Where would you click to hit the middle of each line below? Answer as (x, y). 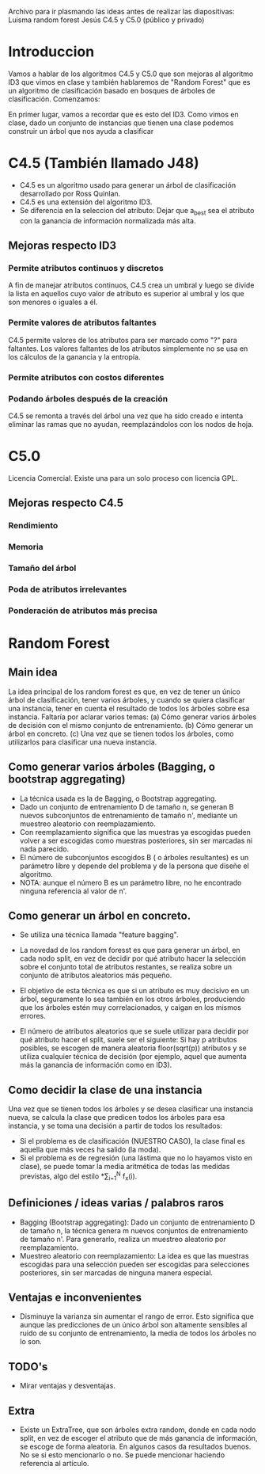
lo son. (30, 1342)
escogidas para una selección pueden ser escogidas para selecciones (134, 1264)
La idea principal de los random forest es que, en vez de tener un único (125, 691)
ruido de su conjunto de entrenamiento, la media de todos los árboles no (138, 1333)
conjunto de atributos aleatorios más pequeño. (96, 975)
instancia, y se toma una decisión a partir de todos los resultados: (115, 1126)
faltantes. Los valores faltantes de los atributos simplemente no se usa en (128, 349)
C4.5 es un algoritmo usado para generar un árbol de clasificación (127, 185)
